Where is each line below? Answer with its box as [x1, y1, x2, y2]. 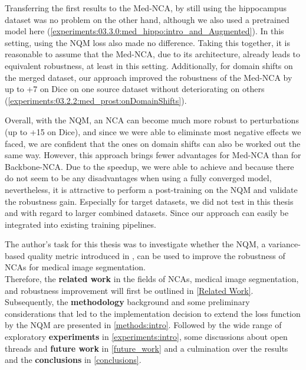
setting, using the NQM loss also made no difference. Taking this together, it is [5, 36, 290, 48]
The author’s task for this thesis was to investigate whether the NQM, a [5, 238, 266, 250]
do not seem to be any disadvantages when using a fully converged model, [5, 172, 272, 184]
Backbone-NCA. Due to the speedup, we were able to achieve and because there [5, 160, 294, 172]
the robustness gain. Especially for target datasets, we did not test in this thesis [5, 195, 294, 207]
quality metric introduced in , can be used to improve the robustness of [27, 249, 285, 261]
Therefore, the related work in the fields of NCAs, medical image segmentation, [5, 273, 299, 285]
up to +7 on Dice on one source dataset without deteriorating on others [5, 83, 265, 95]
